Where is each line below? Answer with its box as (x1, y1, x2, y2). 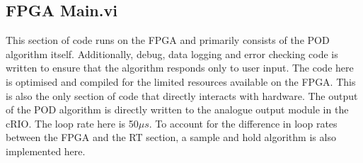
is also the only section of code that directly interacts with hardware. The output (6, 88, 358, 103)
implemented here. (6, 143, 86, 158)
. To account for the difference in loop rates (149, 116, 338, 130)
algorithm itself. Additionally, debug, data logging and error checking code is (6, 46, 338, 61)
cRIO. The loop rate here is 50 (6, 116, 139, 130)
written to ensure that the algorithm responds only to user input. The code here (6, 60, 354, 75)
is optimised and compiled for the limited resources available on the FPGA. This (6, 74, 356, 89)
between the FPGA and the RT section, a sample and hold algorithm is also (6, 130, 336, 145)
